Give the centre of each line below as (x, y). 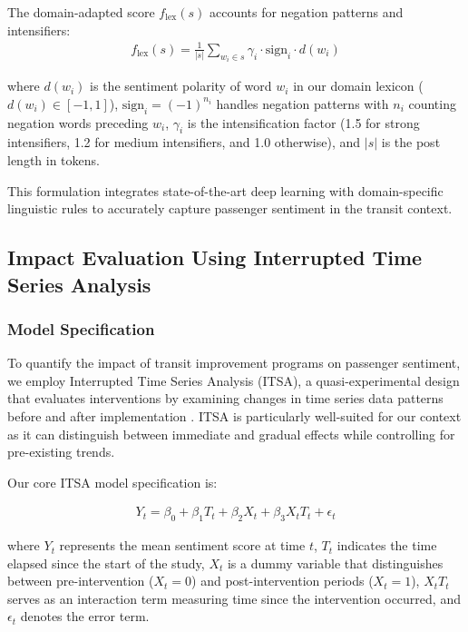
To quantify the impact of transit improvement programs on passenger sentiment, (234, 363)
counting (432, 103)
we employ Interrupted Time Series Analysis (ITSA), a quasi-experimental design (234, 380)
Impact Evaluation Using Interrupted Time (215, 257)
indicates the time (387, 545)
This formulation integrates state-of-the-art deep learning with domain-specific (225, 190)
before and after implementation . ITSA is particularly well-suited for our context (234, 415)
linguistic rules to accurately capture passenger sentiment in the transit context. (230, 208)
